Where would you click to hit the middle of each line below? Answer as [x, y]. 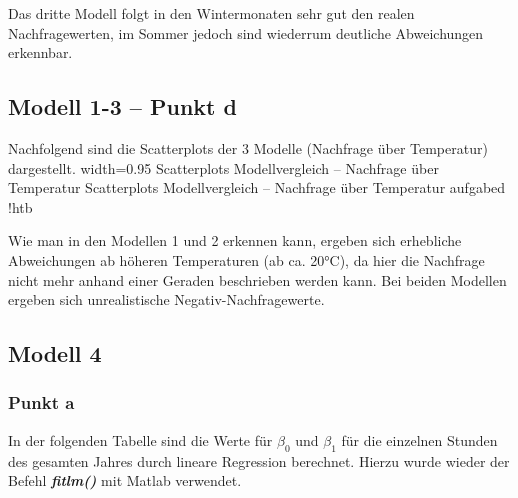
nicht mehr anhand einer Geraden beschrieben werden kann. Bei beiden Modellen [257, 279]
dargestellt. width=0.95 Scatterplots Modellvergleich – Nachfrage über [223, 167]
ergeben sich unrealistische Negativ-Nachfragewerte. [166, 299]
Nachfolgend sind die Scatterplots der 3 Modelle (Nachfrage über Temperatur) [248, 147]
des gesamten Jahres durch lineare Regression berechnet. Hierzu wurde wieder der [259, 460]
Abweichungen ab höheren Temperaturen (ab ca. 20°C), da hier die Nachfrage [246, 259]
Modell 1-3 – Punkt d [122, 106]
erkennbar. [40, 52]
